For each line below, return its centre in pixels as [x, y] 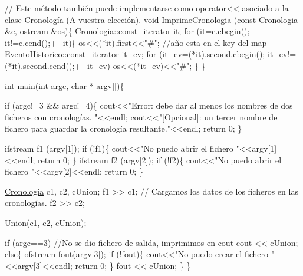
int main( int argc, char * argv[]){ [65, 85]
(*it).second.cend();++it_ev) [57, 65]
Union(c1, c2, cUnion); [46, 222]
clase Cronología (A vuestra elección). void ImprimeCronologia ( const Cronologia [151, 19]
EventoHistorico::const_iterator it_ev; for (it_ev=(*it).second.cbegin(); [135, 54]
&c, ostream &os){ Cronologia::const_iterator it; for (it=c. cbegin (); [127, 31]
